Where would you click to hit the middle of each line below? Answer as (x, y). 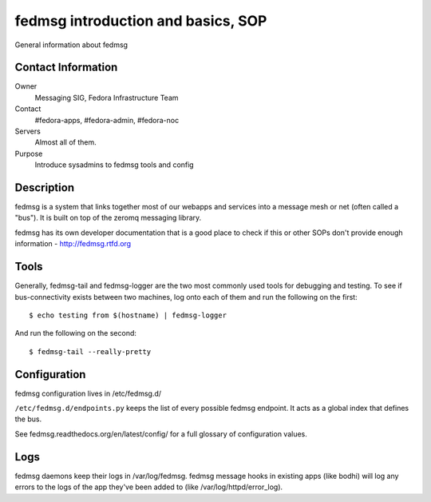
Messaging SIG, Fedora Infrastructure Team (107, 98)
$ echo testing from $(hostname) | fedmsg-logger (128, 315)
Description (45, 187)
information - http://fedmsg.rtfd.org (73, 244)
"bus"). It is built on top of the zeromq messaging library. (108, 218)
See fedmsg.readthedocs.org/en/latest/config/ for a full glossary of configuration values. (161, 434)
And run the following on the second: (76, 333)
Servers (28, 131)
